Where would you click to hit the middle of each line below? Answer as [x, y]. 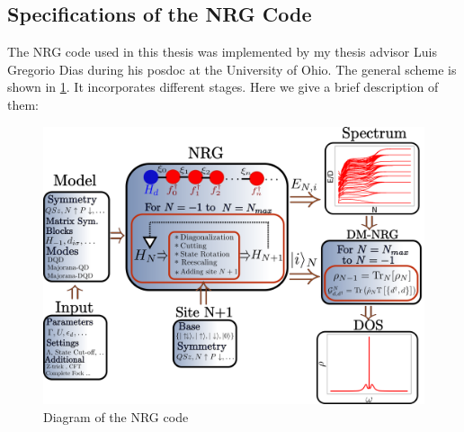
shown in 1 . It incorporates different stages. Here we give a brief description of [223, 87]
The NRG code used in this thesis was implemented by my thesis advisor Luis [222, 52]
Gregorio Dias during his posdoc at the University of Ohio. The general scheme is [232, 69]
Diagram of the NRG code [116, 417]
